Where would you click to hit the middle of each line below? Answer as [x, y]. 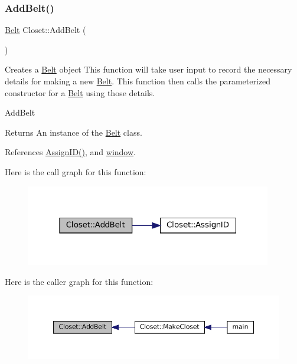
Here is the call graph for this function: [76, 171]
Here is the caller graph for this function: [79, 281]
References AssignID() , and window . [70, 152]
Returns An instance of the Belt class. [74, 132]
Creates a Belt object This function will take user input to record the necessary [148, 69]
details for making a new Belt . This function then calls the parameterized [138, 81]
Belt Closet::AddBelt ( [45, 30]
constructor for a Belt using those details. [80, 92]
